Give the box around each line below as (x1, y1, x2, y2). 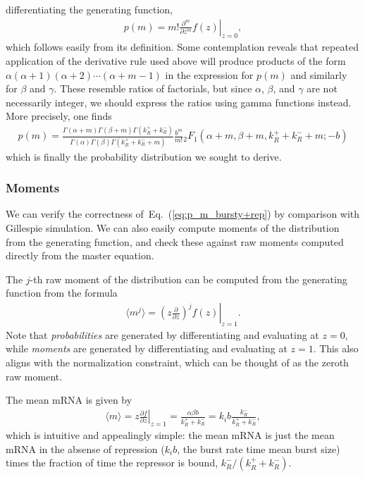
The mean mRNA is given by (6, 392, 132, 407)
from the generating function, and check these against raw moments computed (6, 234, 344, 249)
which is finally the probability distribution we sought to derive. (6, 149, 282, 163)
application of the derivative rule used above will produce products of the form (6, 54, 346, 68)
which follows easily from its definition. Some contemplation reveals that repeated (6, 39, 359, 54)
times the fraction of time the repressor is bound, (6, 455, 218, 470)
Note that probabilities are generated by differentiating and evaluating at (6, 327, 319, 342)
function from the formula (6, 285, 118, 300)
